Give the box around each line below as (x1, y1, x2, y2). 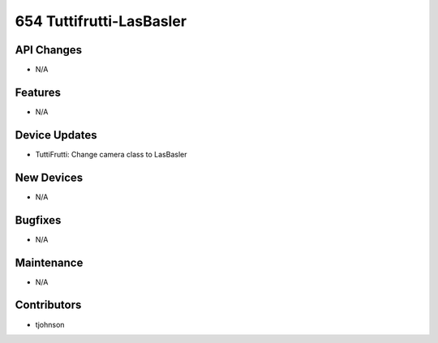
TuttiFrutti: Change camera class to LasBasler (35, 149, 187, 159)
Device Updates (15, 128, 97, 142)
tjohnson (35, 319, 65, 329)
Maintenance (15, 255, 84, 269)
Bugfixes (15, 213, 62, 227)
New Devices (15, 170, 84, 184)
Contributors (15, 298, 82, 312)
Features (15, 85, 61, 99)
